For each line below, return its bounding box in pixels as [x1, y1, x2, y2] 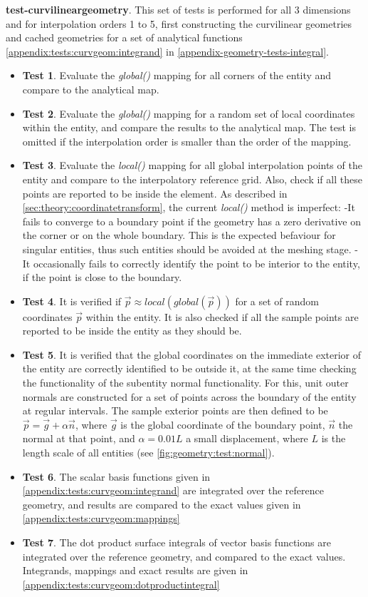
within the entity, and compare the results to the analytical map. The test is [22, 120, 356, 135]
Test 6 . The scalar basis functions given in [22, 469, 211, 484]
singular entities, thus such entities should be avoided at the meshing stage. [22, 241, 352, 256]
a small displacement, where [186, 431, 308, 446]
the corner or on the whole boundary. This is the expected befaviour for [22, 228, 336, 243]
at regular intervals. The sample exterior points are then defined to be [22, 403, 328, 418]
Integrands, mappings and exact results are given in [22, 563, 248, 578]
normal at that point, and [22, 431, 135, 446]
